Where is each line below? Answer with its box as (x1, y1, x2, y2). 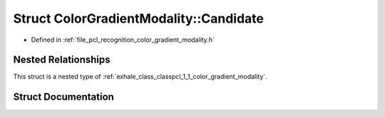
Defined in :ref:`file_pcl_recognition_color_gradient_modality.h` (31, 35, 215, 44)
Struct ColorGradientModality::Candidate (13, 11, 264, 26)
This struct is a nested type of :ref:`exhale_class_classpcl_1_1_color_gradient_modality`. (13, 72, 267, 81)
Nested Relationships (13, 54, 111, 66)
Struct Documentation (13, 91, 114, 103)
